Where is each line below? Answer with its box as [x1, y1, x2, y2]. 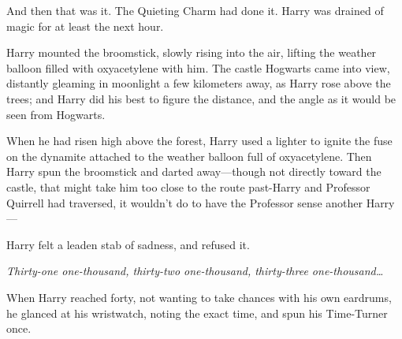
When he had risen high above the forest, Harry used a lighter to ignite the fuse [6, 132, 393, 149]
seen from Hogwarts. [6, 106, 106, 122]
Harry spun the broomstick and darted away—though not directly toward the [6, 163, 382, 180]
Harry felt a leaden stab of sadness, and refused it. [6, 236, 250, 252]
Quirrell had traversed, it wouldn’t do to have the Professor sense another [6, 194, 363, 210]
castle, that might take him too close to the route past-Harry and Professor [6, 178, 370, 195]
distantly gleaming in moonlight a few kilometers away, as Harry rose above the [6, 75, 391, 91]
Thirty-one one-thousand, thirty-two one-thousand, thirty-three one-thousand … [6, 263, 384, 279]
